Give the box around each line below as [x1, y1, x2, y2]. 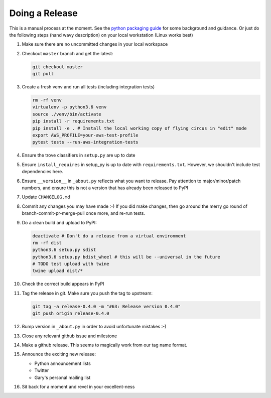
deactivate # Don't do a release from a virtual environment [32, 233, 186, 238]
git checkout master [32, 64, 83, 70]
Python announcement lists [34, 360, 91, 366]
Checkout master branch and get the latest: [22, 50, 113, 56]
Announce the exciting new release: [22, 351, 96, 357]
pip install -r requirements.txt [32, 118, 115, 124]
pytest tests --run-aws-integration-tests [32, 140, 139, 145]
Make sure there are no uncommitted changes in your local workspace [22, 41, 168, 47]
